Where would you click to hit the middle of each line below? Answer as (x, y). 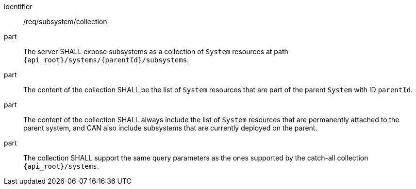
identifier (18, 7)
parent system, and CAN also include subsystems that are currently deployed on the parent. (170, 128)
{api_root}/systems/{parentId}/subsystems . (106, 60)
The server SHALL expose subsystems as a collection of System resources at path (156, 51)
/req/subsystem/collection (65, 22)
